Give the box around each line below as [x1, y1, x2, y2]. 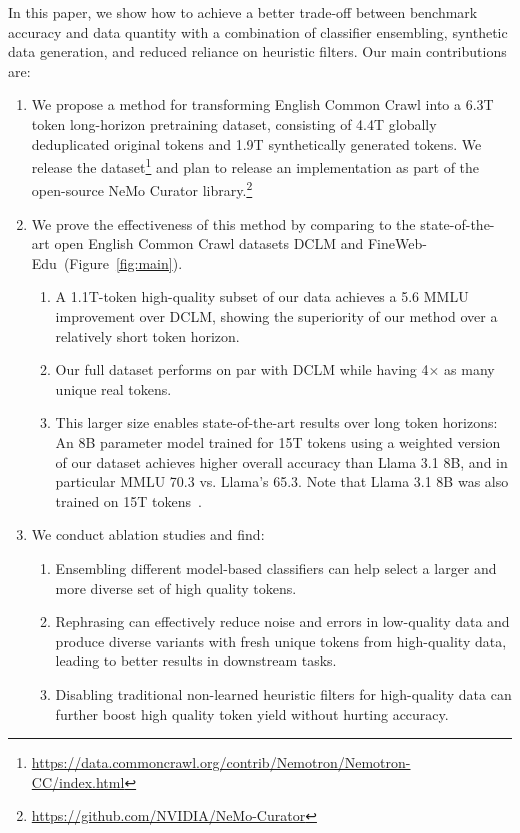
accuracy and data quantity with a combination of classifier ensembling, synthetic [8, 21, 508, 42]
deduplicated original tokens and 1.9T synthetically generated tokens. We [31, 133, 482, 154]
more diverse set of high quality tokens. [55, 577, 297, 598]
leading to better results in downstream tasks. [55, 650, 337, 671]
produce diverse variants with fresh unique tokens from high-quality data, [55, 630, 507, 651]
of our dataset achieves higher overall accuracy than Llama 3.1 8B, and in [55, 451, 508, 472]
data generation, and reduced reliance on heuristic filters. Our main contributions [8, 41, 507, 62]
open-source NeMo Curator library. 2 [31, 177, 253, 201]
